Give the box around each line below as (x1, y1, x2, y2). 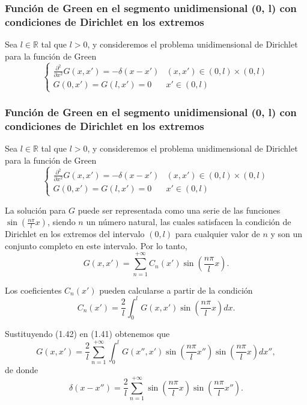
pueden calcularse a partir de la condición (99, 283, 253, 296)
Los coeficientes (5, 283, 62, 296)
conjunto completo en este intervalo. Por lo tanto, (5, 239, 187, 252)
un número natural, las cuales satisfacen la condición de (86, 215, 291, 228)
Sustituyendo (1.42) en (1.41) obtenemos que (5, 327, 170, 340)
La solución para (5, 203, 66, 216)
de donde (5, 363, 38, 376)
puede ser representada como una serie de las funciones (78, 203, 281, 216)
